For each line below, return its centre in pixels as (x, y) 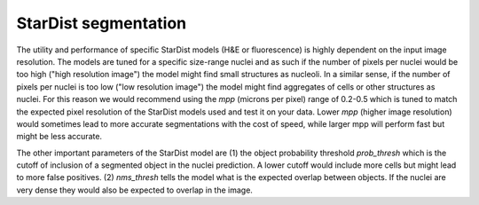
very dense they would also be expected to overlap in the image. (134, 190)
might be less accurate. (59, 137)
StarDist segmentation (102, 23)
